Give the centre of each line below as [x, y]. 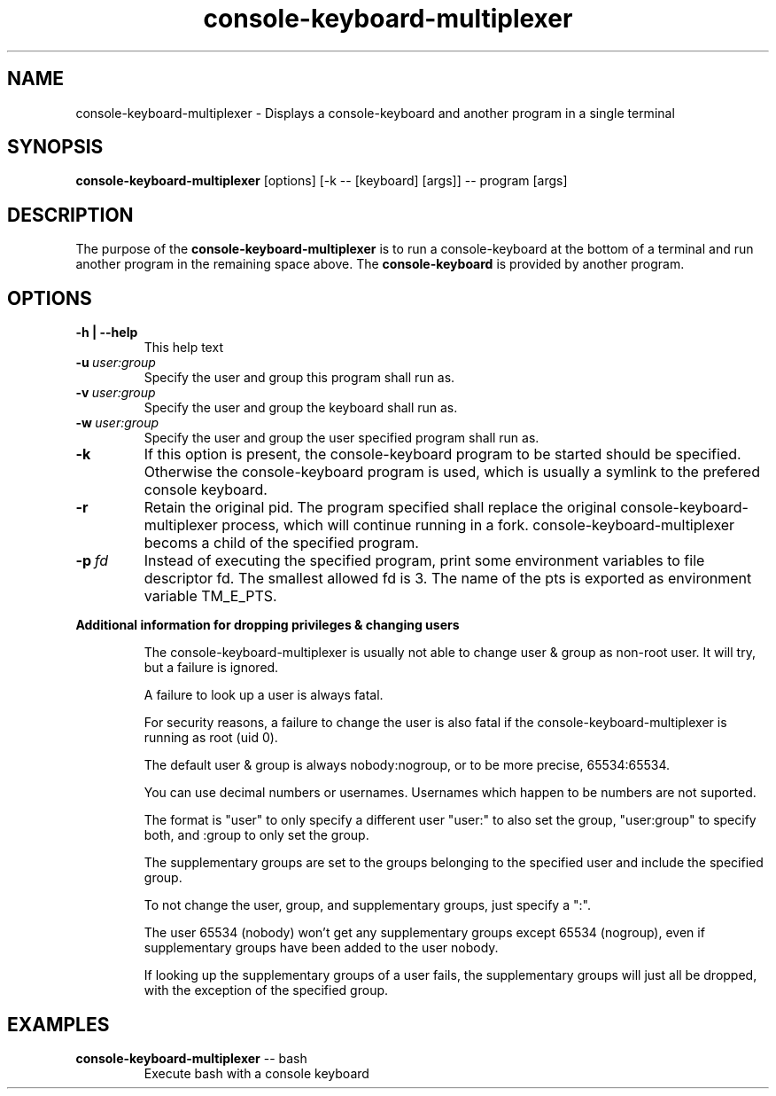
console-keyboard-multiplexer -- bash [191, 1058]
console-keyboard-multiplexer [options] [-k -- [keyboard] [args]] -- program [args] [322, 181]
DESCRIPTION [70, 215]
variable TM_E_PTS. [210, 596]
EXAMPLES [58, 1024]
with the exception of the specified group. [266, 990]
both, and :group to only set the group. [256, 835]
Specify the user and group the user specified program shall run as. [341, 438]
